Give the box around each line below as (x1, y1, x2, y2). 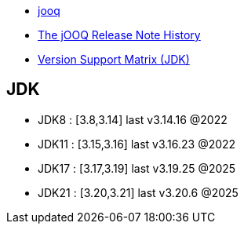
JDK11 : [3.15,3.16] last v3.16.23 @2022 (38, 137, 236, 151)
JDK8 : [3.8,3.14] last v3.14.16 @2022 (38, 112, 228, 126)
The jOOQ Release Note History (38, 28, 201, 42)
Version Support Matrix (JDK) (38, 53, 190, 66)
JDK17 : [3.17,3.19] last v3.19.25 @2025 (38, 161, 236, 175)
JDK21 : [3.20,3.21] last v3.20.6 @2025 (38, 185, 239, 199)
